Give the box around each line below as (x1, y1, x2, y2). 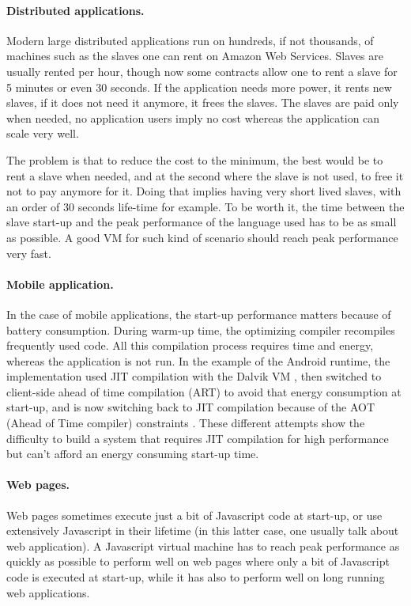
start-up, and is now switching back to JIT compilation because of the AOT (6, 399, 375, 415)
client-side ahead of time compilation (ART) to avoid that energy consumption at (6, 383, 402, 400)
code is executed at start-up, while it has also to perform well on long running (6, 569, 385, 585)
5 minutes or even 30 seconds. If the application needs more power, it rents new (6, 78, 392, 95)
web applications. (6, 584, 90, 600)
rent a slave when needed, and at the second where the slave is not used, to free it (6, 167, 404, 184)
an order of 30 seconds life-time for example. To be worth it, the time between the (6, 198, 405, 214)
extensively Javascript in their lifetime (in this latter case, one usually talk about (6, 522, 399, 539)
